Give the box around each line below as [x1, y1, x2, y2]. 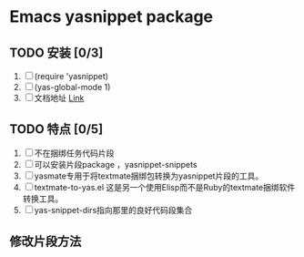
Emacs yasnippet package [9, 6, 214, 27]
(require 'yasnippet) [34, 71, 109, 81]
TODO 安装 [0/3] [9, 45, 104, 60]
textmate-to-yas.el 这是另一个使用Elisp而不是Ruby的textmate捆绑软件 [34, 181, 296, 192]
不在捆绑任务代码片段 [34, 148, 115, 159]
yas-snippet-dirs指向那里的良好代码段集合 [34, 204, 193, 215]
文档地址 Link [34, 93, 85, 103]
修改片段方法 [9, 234, 82, 250]
